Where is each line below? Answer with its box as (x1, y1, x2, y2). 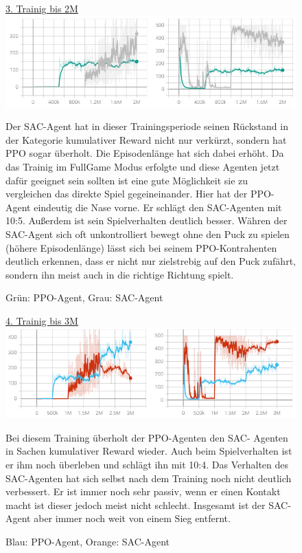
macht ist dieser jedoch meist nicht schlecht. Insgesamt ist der (5, 497, 266, 512)
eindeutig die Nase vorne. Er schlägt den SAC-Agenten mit (34, 199, 282, 214)
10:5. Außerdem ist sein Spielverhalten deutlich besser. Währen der (5, 213, 288, 228)
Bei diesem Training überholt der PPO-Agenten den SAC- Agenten (5, 430, 288, 444)
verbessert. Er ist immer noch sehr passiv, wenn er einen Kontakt (5, 484, 281, 499)
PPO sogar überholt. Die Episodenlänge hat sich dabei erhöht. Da (5, 146, 284, 160)
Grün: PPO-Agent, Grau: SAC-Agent (5, 290, 163, 305)
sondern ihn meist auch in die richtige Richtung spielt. (5, 267, 234, 281)
